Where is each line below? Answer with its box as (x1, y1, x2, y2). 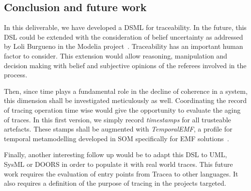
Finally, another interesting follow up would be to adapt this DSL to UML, (4, 149, 227, 160)
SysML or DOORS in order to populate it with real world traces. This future (4, 159, 233, 169)
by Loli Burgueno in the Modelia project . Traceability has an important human (4, 41, 243, 51)
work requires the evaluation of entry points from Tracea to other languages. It (4, 168, 238, 178)
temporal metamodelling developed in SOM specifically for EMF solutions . (4, 133, 229, 143)
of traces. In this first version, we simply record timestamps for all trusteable (4, 114, 231, 124)
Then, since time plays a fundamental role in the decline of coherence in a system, (4, 86, 248, 96)
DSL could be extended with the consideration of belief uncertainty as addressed (4, 31, 243, 42)
